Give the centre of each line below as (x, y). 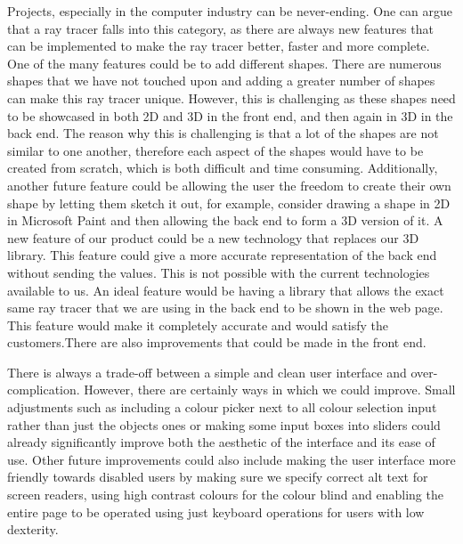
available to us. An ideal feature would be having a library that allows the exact (226, 290)
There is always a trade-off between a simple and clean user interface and (207, 372)
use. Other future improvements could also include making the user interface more (231, 459)
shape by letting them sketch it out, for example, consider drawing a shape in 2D (229, 203)
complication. (44, 390)
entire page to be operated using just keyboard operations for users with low (216, 512)
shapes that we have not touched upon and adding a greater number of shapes (221, 81)
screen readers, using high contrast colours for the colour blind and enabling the (225, 495)
